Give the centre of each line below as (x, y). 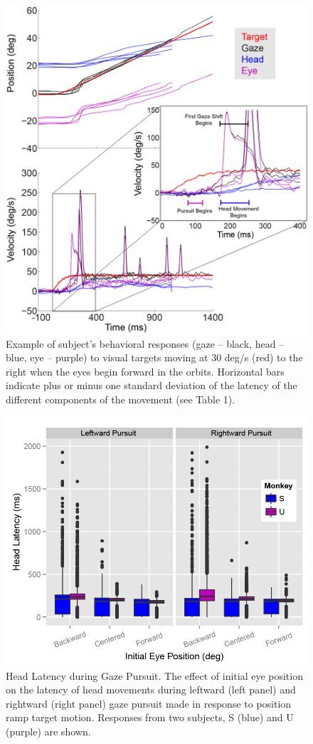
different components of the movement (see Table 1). (121, 399)
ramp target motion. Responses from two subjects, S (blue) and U (150, 717)
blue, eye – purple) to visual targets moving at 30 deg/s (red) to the (154, 357)
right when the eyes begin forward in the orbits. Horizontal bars (145, 371)
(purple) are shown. (48, 732)
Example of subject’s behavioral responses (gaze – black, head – (145, 343)
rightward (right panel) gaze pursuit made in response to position (149, 703)
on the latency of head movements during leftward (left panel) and (151, 689)
